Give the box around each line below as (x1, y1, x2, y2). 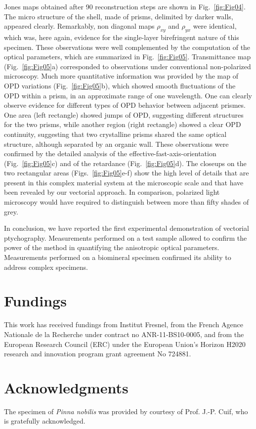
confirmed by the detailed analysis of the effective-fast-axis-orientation (4, 148, 216, 159)
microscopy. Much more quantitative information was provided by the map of (4, 71, 238, 81)
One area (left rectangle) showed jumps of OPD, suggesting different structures (4, 109, 244, 120)
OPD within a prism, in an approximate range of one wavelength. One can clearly (4, 90, 252, 100)
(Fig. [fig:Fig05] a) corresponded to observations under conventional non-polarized (4, 61, 251, 71)
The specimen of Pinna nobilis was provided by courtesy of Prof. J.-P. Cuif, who (4, 406, 248, 416)
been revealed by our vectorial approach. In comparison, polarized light (4, 187, 220, 197)
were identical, (193, 21, 237, 31)
